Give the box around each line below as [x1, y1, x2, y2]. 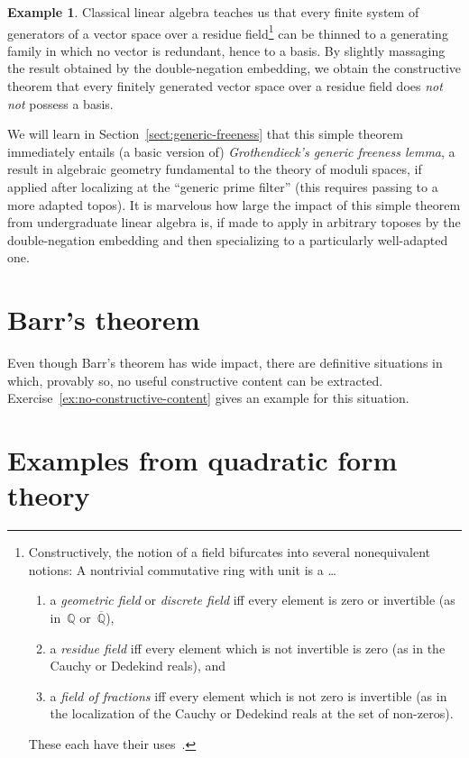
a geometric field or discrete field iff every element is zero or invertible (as [50, 590, 455, 609]
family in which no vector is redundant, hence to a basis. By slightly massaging [7, 41, 446, 59]
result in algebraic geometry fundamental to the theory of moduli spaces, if [7, 160, 422, 178]
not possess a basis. [7, 94, 114, 113]
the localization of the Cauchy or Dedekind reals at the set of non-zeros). [50, 704, 454, 723]
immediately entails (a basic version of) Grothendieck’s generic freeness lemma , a [7, 142, 455, 160]
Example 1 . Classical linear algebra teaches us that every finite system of [7, 3, 419, 21]
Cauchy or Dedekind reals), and [50, 656, 226, 675]
